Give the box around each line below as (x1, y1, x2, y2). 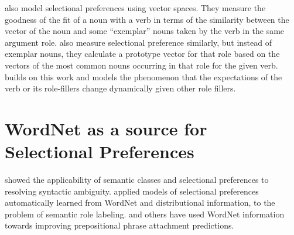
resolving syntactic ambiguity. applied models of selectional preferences (5, 185, 259, 197)
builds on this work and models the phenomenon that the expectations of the (5, 70, 282, 83)
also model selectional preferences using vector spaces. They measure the (5, 2, 266, 13)
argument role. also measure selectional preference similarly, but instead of (5, 36, 272, 48)
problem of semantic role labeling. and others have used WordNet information (5, 207, 285, 220)
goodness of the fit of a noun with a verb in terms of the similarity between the (5, 13, 289, 25)
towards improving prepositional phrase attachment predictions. (5, 219, 234, 231)
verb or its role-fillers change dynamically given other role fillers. (5, 82, 236, 94)
